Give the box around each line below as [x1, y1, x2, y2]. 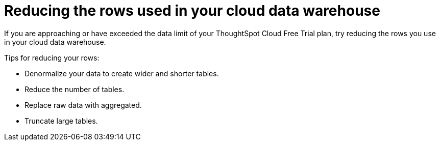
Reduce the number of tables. [25, 84, 125, 94]
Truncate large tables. [25, 116, 98, 125]
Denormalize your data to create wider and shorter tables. [25, 69, 219, 78]
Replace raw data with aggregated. [25, 100, 142, 109]
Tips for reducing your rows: [4, 53, 100, 62]
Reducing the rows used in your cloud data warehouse [4, 2, 380, 19]
